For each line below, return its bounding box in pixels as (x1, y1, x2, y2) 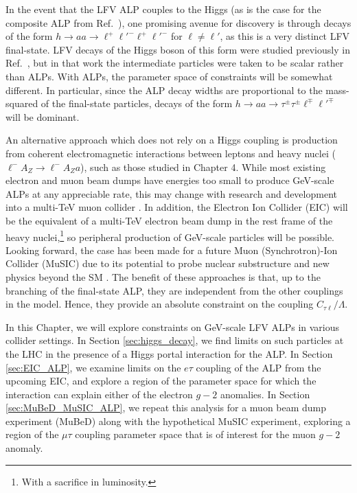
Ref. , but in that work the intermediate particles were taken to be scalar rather (5, 56, 344, 70)
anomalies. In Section (220, 387, 310, 401)
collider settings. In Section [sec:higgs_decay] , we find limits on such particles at (5, 333, 344, 347)
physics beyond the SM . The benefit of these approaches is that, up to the (5, 269, 321, 284)
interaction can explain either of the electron (5, 387, 193, 401)
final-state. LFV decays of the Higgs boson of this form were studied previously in (5, 42, 350, 56)
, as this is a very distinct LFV (220, 29, 350, 43)
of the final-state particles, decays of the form (41, 96, 233, 111)
